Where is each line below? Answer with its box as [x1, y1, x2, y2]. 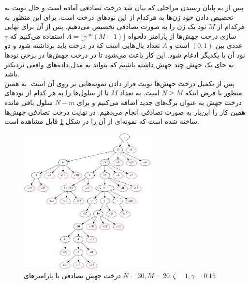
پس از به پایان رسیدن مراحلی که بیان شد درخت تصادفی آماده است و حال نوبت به [4, 2, 244, 12]
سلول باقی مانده [4, 97, 53, 107]
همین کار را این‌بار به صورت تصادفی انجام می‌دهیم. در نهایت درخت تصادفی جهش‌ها [4, 106, 246, 117]
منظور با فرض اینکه [185, 88, 242, 98]
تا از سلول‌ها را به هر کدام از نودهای [4, 88, 109, 98]
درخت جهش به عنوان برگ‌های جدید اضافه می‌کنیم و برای [76, 97, 242, 107]
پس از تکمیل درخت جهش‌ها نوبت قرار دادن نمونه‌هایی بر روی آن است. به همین [4, 78, 234, 88]
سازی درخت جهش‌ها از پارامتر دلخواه [128, 30, 236, 41]
